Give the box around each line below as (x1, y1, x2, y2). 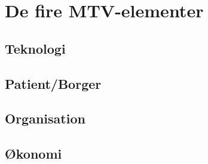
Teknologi (5, 39, 66, 57)
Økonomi (5, 144, 62, 163)
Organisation (5, 109, 85, 128)
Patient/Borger (5, 74, 102, 92)
